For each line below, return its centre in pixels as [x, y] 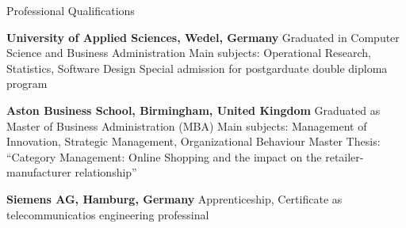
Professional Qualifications [71, 10]
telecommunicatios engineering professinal [108, 214]
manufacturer [39, 172]
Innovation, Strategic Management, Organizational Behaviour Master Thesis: [193, 141]
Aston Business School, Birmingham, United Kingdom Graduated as [193, 110]
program [27, 84]
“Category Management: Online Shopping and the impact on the [164, 156]
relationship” [106, 172]
